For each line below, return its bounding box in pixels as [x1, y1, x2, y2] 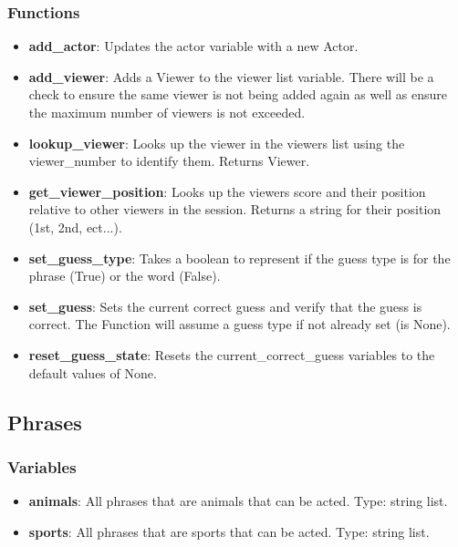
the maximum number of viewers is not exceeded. [28, 103, 306, 121]
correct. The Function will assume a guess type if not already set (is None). [28, 315, 451, 334]
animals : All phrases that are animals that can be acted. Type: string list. [28, 491, 448, 511]
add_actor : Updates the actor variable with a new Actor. [28, 36, 359, 56]
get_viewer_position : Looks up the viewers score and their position [28, 181, 426, 201]
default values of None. [28, 363, 157, 382]
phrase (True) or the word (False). [28, 266, 221, 285]
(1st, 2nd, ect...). [28, 217, 122, 236]
